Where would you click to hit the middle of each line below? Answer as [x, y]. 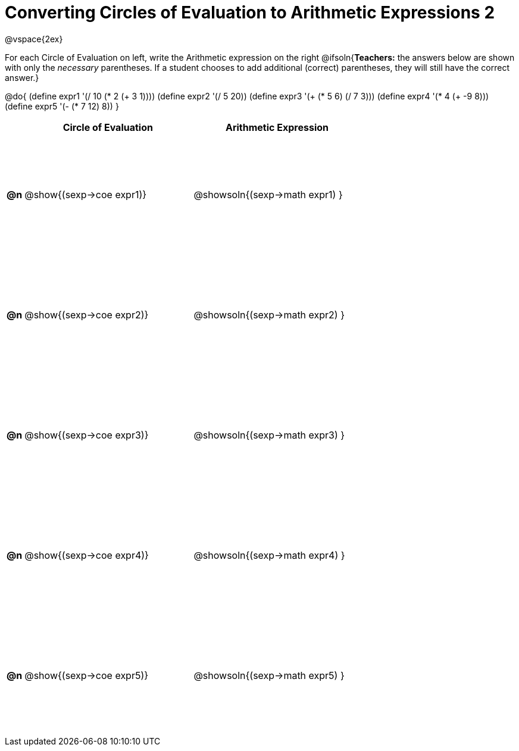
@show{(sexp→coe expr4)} [87, 555]
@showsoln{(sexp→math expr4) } [269, 555]
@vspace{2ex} [34, 39]
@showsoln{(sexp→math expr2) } [269, 315]
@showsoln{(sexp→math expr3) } [269, 435]
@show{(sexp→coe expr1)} [86, 194]
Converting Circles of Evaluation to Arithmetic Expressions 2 [250, 12]
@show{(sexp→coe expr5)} [87, 675]
